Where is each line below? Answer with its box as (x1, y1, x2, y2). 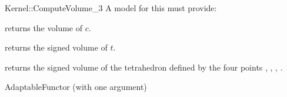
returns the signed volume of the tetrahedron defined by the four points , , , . (5, 61, 283, 73)
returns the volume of (5, 21, 82, 34)
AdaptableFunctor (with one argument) (5, 81, 147, 93)
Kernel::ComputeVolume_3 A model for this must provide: (5, 2, 217, 14)
